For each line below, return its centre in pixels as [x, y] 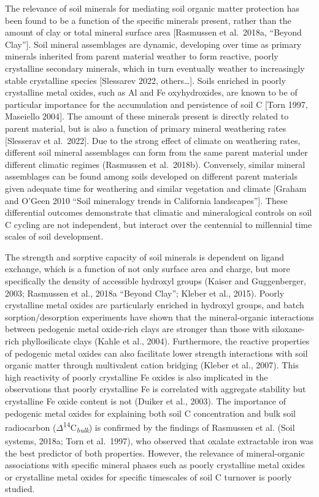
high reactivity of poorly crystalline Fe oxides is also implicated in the [136, 377]
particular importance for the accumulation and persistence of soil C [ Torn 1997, [156, 104]
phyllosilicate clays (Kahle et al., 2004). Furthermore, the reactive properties [166, 341]
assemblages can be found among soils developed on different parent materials [151, 176]
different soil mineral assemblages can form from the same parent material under [156, 152]
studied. [20, 489]
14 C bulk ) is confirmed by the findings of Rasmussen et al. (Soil [179, 427]
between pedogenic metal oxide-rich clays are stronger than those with [137, 329]
